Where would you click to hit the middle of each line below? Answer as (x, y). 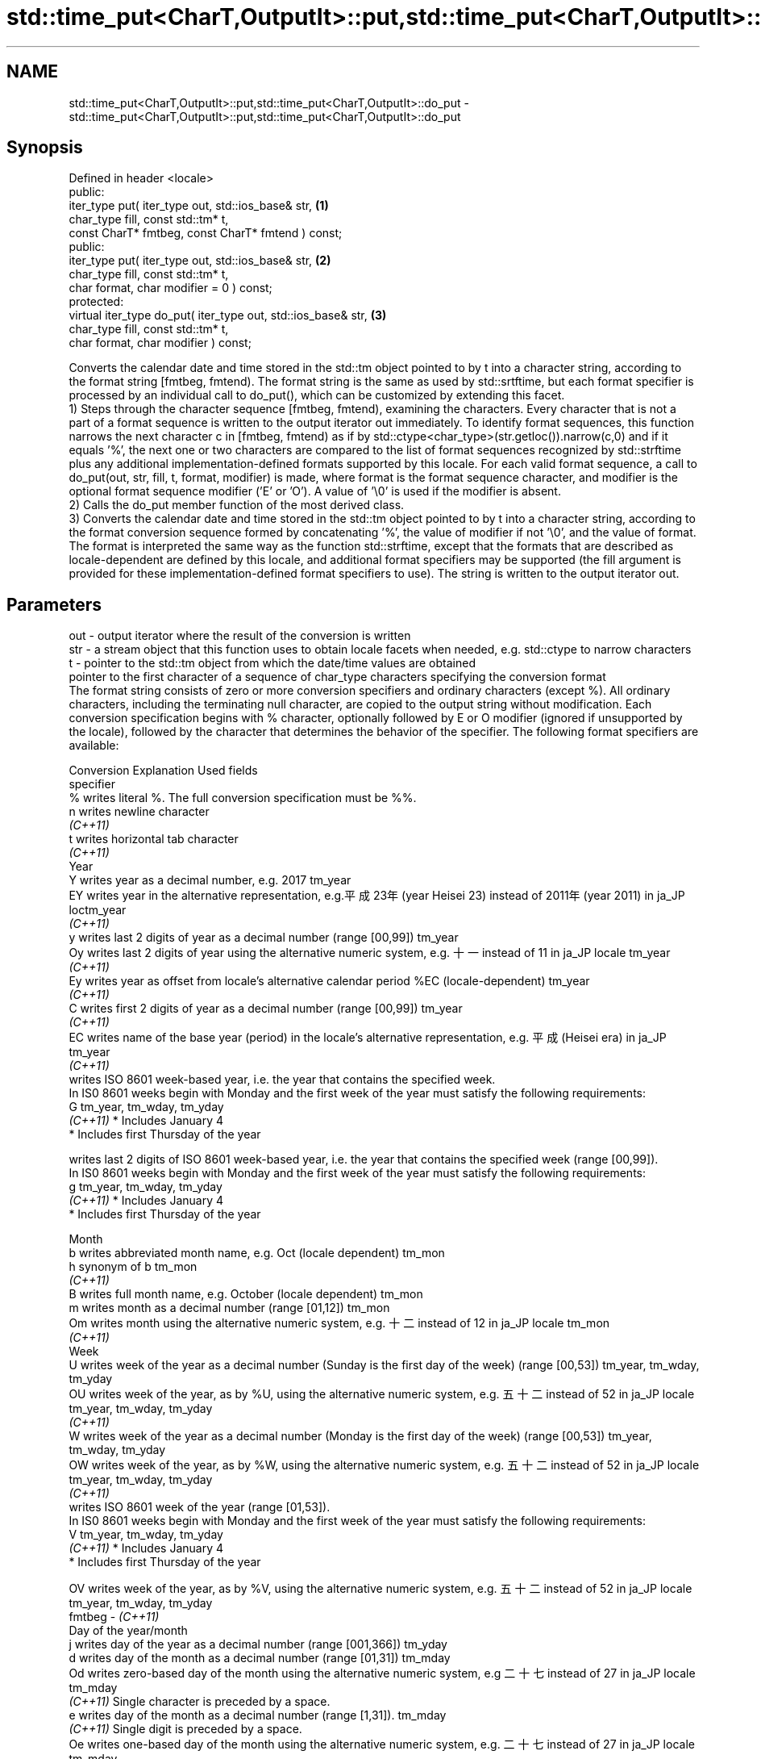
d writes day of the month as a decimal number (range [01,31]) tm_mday (260, 1658)
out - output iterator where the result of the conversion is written (240, 636)
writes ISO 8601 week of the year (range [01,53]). (200, 1507)
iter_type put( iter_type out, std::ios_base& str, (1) (199, 206)
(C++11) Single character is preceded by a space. (200, 1702)
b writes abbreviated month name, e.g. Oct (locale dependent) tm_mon (257, 1253)
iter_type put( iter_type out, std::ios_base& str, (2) (200, 261)
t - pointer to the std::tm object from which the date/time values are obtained (272, 663)
